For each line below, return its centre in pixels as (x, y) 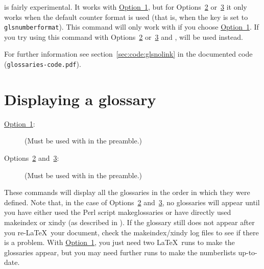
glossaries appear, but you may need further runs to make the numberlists (120, 252)
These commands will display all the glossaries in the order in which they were (127, 192)
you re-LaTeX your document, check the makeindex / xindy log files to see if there (131, 232)
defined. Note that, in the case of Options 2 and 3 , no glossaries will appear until (132, 202)
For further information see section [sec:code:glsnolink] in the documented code (128, 54)
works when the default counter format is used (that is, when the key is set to (126, 17)
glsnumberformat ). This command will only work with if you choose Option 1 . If (131, 27)
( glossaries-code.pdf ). (43, 64)
